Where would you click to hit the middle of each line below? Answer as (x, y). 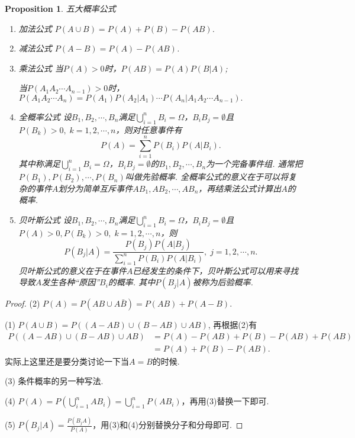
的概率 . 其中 (132, 282)
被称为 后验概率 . (223, 282)
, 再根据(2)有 (233, 325)
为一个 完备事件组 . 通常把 (254, 164)
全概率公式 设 (45, 116)
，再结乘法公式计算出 (240, 188)
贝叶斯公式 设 (45, 220)
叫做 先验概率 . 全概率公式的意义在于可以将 (207, 177)
